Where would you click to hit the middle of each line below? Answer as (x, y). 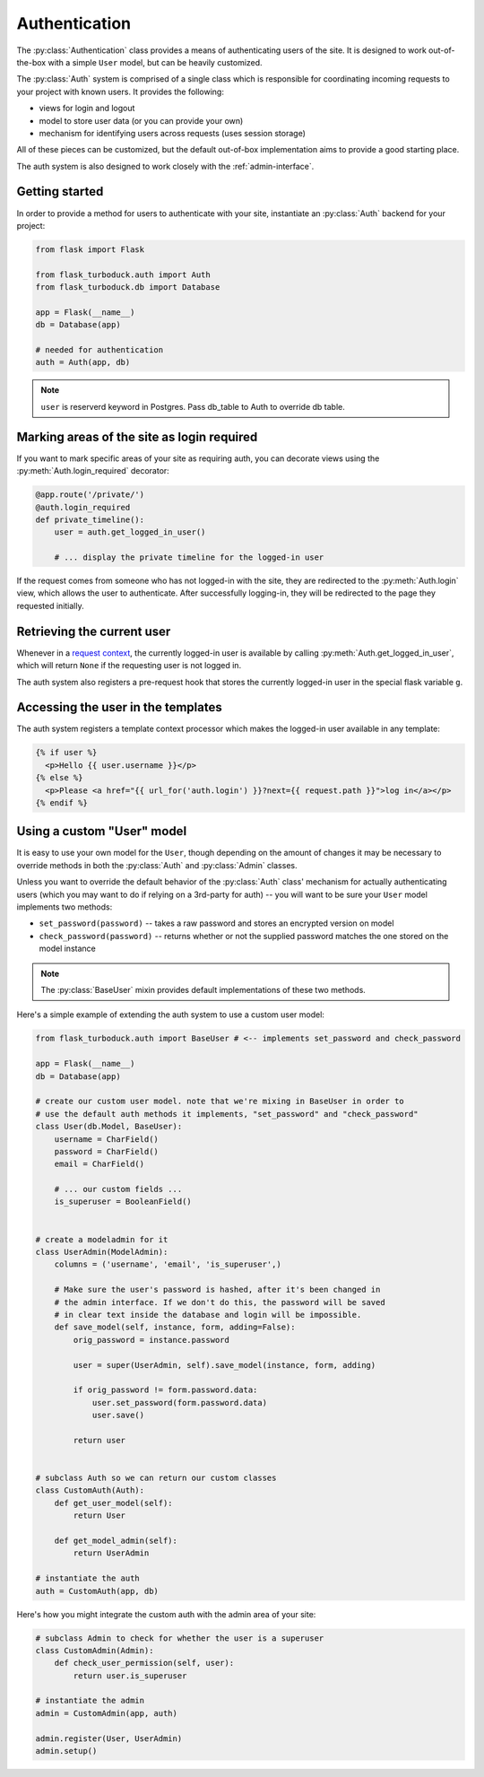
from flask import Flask (90, 249)
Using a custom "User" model (102, 831)
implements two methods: (65, 907)
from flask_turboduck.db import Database (128, 287)
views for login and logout (87, 109)
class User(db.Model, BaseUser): (109, 1127)
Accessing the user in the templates (120, 707)
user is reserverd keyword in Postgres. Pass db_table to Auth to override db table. (193, 406)
